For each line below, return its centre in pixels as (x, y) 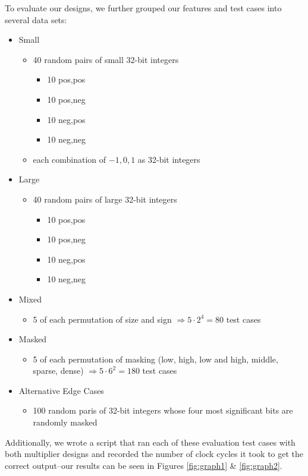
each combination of (70, 159)
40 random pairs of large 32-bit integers (105, 199)
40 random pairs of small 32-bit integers (106, 59)
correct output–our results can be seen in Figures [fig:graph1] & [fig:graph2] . (144, 465)
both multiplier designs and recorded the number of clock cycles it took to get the (154, 454)
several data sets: (36, 19)
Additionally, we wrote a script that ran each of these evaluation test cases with (150, 442)
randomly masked (65, 422)
